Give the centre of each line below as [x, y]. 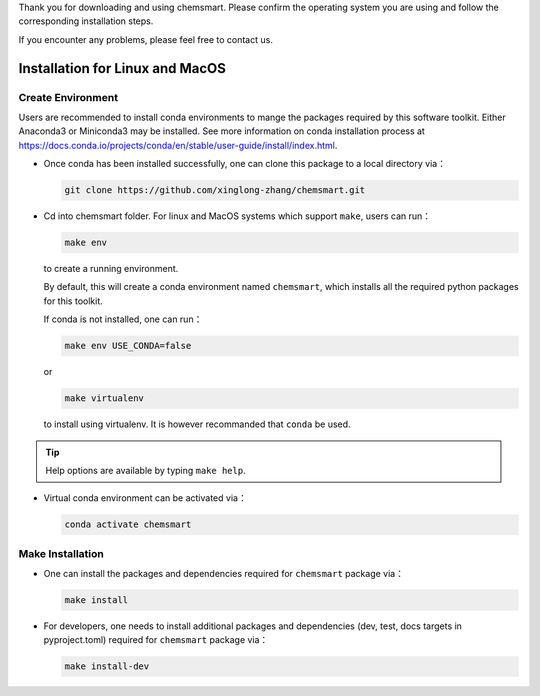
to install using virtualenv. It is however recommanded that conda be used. [197, 424]
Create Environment [68, 97]
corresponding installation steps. [86, 21]
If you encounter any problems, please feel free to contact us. [146, 39]
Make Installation [61, 553]
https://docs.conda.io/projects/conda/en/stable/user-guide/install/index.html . [178, 145]
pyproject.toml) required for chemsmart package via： [156, 640]
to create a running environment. [111, 269]
